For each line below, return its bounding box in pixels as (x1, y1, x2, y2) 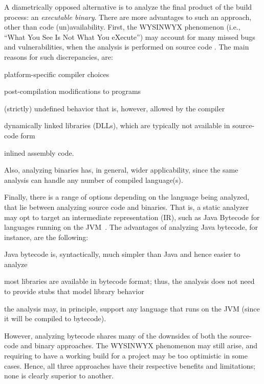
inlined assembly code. (4, 147, 74, 158)
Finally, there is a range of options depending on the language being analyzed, (4, 191, 250, 202)
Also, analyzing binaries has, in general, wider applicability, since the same (4, 164, 238, 175)
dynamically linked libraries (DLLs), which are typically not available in (4, 120, 230, 131)
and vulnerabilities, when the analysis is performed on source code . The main (4, 41, 249, 52)
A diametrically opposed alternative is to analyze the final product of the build (4, 2, 252, 12)
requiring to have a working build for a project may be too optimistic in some (4, 350, 248, 361)
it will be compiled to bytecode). (4, 313, 106, 324)
